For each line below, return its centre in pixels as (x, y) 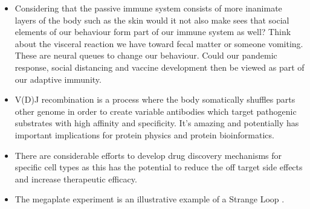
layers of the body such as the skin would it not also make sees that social (152, 20)
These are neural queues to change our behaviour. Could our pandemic (146, 55)
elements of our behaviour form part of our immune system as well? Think (153, 32)
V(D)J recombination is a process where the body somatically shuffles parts (155, 99)
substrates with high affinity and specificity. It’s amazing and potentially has (157, 123)
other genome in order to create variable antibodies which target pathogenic (156, 111)
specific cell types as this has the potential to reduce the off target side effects (159, 167)
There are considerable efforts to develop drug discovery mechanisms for (148, 155)
